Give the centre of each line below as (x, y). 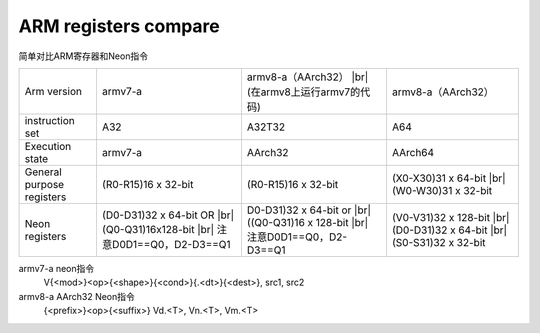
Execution (48, 146)
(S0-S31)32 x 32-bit (438, 242)
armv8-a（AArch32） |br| (307, 77)
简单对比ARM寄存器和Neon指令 (83, 56)
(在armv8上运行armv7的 (303, 92)
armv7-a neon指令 (56, 268)
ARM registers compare (119, 26)
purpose (44, 184)
